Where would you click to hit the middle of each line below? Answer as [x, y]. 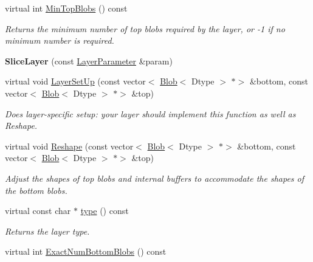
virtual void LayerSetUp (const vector [75, 81]
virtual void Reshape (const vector [69, 146]
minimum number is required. [60, 40]
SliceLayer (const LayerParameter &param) [89, 60]
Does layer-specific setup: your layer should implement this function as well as [150, 113]
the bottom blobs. [36, 190]
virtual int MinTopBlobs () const [66, 8]
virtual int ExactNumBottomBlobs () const [86, 251]
